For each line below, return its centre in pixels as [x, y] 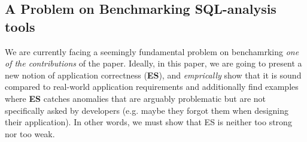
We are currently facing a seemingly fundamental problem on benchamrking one [152, 51]
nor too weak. [30, 133]
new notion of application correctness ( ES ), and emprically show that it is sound [153, 75]
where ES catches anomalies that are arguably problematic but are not [135, 98]
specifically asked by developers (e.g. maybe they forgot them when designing [147, 110]
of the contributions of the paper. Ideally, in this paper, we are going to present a [153, 63]
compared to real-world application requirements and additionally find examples [152, 87]
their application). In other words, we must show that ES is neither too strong [148, 122]
